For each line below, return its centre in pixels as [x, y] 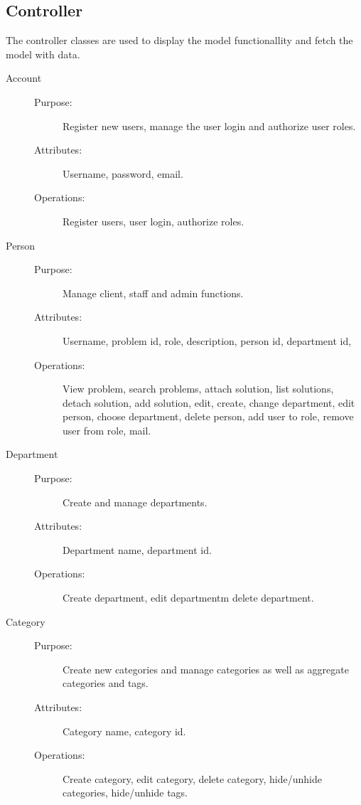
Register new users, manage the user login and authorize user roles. [209, 126]
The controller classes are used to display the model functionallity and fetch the [179, 40]
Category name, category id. [124, 731]
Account [24, 78]
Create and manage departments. [135, 502]
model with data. [43, 54]
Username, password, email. [123, 173]
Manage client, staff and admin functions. [153, 293]
